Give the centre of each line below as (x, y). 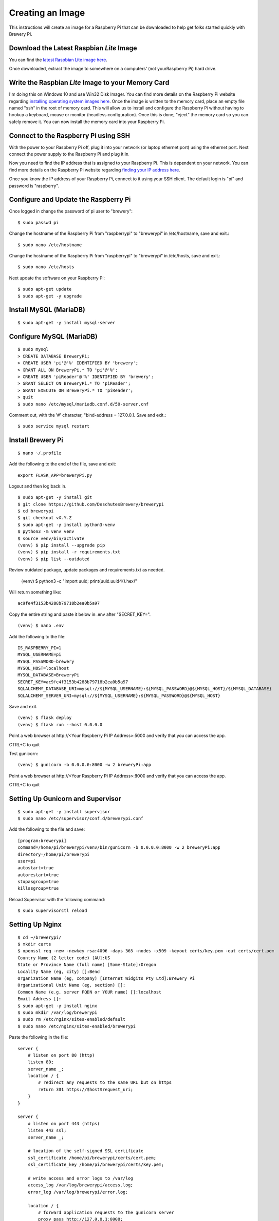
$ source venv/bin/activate (51, 538)
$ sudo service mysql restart (54, 426)
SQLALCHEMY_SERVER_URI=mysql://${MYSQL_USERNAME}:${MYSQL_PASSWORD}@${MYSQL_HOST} (119, 695)
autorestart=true (38, 875)
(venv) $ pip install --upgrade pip (61, 545)
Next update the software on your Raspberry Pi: (57, 278)
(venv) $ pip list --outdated (54, 559)
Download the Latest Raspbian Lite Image (73, 48)
